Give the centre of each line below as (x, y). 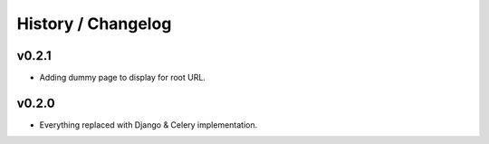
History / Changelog (94, 24)
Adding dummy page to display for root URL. (122, 78)
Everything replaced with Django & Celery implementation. (149, 125)
